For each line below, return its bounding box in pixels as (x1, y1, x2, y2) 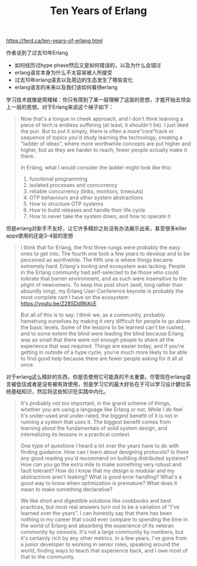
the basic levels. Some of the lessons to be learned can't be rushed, (20, 324, 185, 331)
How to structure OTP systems (29, 201, 104, 208)
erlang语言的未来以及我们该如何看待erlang (14, 84, 118, 91)
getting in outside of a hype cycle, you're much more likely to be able (20, 349, 188, 356)
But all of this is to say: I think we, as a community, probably (20, 311, 165, 318)
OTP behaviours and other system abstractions (29, 194, 144, 201)
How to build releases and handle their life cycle (29, 206, 145, 213)
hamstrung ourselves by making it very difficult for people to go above (20, 318, 191, 325)
